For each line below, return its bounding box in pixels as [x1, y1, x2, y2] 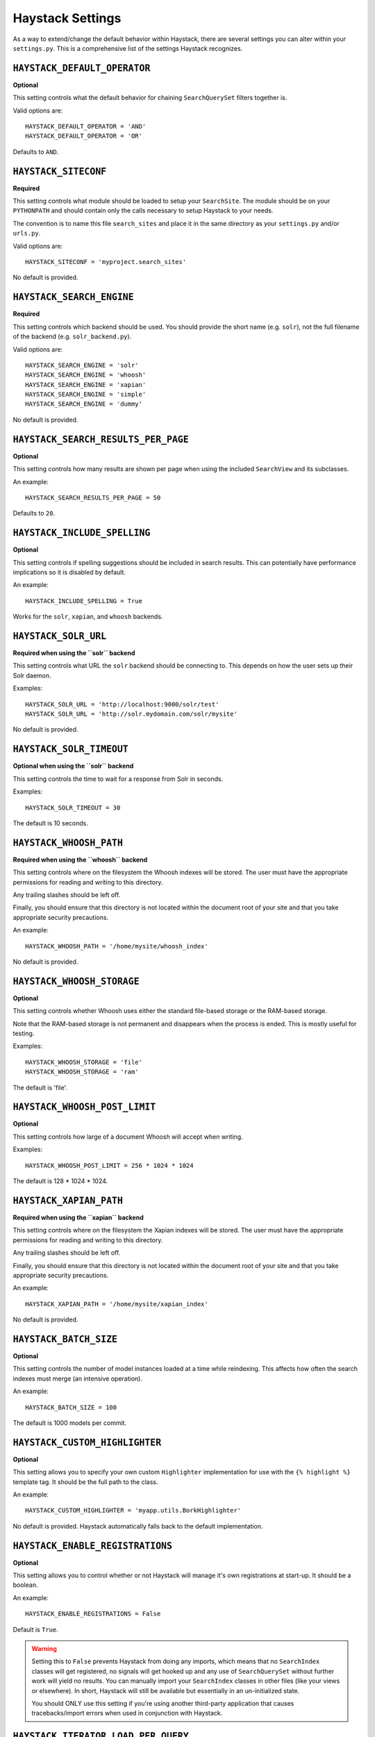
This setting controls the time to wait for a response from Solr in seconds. [12, 775, 224, 783]
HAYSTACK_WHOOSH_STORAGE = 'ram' [25, 1068, 139, 1076]
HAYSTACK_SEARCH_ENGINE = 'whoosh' [25, 371, 147, 379]
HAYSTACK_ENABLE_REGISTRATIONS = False [25, 1610, 161, 1618]
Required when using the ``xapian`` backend [12, 1213, 144, 1221]
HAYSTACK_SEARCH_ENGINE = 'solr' [25, 361, 139, 369]
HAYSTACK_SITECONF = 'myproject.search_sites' [25, 258, 187, 266]
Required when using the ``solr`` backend [12, 649, 135, 657]
